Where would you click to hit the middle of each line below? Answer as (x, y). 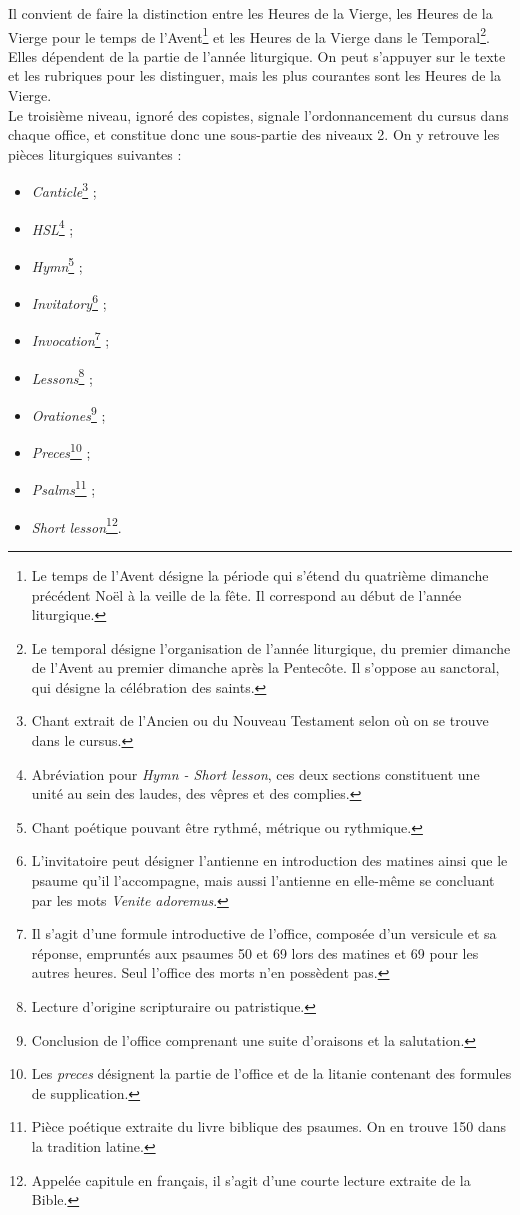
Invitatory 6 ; (69, 301)
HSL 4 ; (52, 227)
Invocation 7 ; (70, 339)
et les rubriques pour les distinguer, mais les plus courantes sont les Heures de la (254, 75)
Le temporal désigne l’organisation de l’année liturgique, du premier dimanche (271, 647)
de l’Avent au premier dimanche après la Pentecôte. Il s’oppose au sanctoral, (265, 667)
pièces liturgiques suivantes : (95, 153)
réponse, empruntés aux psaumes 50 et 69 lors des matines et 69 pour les (255, 952)
